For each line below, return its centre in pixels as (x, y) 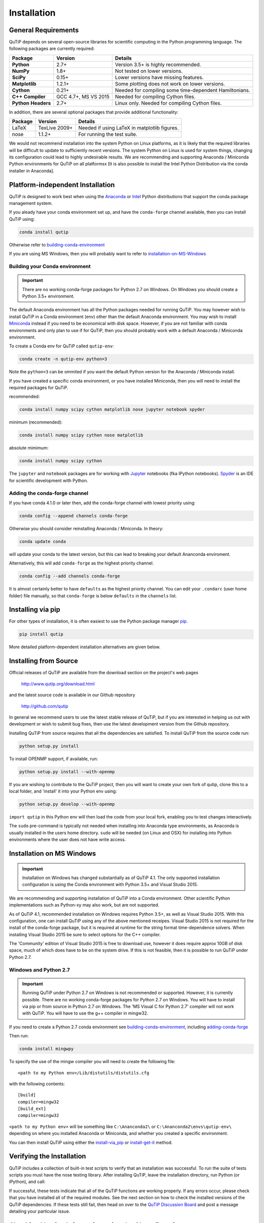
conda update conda (43, 541)
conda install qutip (44, 232)
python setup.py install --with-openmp (67, 771)
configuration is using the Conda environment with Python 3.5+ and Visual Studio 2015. (110, 884)
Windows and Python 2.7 (40, 970)
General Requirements (44, 30)
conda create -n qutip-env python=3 (63, 359)
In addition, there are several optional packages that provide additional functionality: (94, 112)
